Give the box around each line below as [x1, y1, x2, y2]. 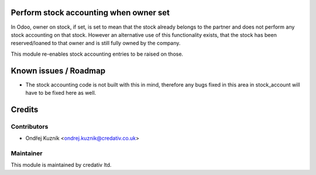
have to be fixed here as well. [25, 89, 97, 96]
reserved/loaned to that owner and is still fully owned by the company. [11, 40, 181, 47]
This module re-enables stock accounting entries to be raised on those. [11, 50, 184, 57]
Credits [11, 104, 39, 114]
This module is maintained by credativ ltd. [11, 162, 112, 169]
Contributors [11, 122, 49, 131]
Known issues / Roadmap [11, 66, 105, 76]
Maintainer [11, 149, 43, 157]
